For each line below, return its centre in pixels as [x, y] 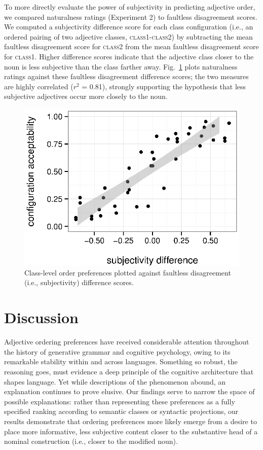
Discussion [41, 317]
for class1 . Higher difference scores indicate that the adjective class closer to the [129, 56]
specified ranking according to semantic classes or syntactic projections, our [121, 411]
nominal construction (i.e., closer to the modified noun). [91, 441]
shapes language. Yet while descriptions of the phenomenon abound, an [115, 381]
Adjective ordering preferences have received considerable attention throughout [127, 342]
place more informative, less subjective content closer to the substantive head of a [131, 431]
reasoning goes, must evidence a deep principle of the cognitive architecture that [129, 371]
